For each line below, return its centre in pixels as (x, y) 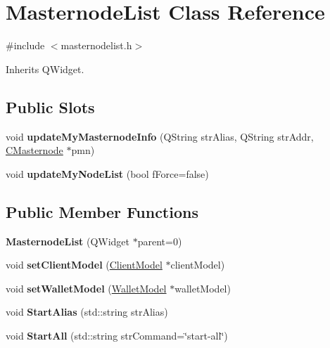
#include (25, 45)
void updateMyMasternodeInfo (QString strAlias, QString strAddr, (160, 136)
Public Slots (50, 107)
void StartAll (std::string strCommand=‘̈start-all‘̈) (117, 335)
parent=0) (160, 241)
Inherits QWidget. (45, 69)
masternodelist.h (96, 45)
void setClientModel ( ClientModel (84, 265)
